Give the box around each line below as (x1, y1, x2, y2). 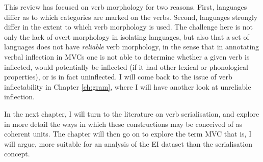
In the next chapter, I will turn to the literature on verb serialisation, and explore (4, 108, 259, 119)
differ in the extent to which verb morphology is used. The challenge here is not (4, 21, 253, 32)
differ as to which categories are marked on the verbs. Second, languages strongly (4, 11, 258, 22)
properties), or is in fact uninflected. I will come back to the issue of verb (4, 71, 232, 82)
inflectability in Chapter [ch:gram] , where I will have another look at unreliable (4, 81, 251, 92)
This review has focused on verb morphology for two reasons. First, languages (4, 2, 247, 12)
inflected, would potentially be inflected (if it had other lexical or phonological (4, 61, 248, 72)
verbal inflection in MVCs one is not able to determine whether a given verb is (4, 51, 250, 62)
